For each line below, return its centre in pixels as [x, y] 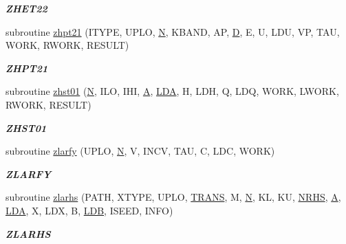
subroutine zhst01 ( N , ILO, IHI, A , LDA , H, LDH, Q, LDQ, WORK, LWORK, [172, 91]
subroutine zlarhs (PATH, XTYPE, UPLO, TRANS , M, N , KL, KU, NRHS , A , [173, 197]
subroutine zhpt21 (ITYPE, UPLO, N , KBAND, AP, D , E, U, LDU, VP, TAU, [173, 31]
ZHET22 [26, 8]
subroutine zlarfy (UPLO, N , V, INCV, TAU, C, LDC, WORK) [140, 151]
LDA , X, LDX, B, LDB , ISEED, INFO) [89, 210]
